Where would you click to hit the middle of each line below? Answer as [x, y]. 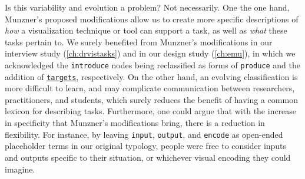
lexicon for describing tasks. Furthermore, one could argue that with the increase [151, 111]
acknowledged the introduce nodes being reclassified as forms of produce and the [152, 64]
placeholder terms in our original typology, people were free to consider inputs [146, 146]
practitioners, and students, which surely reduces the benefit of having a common [151, 99]
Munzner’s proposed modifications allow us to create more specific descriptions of [152, 19]
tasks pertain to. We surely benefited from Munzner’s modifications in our [139, 42]
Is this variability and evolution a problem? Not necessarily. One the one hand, [147, 7]
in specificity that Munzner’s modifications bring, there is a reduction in [135, 123]
